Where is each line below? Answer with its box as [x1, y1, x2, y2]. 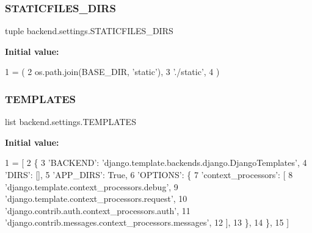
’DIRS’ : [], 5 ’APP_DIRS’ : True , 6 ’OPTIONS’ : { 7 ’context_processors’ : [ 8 [5, 168, 293, 181]
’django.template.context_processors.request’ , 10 [5, 192, 187, 205]
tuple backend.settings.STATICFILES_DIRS [5, 24, 173, 37]
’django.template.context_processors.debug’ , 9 [5, 180, 178, 193]
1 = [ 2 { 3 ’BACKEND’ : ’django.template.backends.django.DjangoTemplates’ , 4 [5, 156, 307, 169]
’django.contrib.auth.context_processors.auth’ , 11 [5, 204, 190, 217]
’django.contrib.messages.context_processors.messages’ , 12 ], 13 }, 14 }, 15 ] [5, 216, 289, 229]
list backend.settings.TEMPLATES [5, 115, 136, 128]
